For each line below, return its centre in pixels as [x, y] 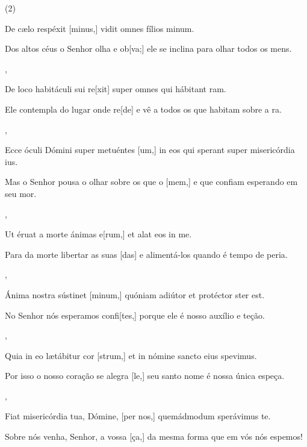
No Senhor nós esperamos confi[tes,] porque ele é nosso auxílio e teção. [135, 315]
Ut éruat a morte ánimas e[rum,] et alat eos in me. [98, 234]
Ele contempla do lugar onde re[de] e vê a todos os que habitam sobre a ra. [143, 109]
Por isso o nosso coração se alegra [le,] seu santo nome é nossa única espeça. [145, 376]
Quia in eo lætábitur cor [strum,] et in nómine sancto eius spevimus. [131, 355]
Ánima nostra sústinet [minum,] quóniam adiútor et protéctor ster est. [135, 294]
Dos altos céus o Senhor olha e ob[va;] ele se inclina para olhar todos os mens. [148, 48]
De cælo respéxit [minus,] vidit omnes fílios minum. [100, 28]
